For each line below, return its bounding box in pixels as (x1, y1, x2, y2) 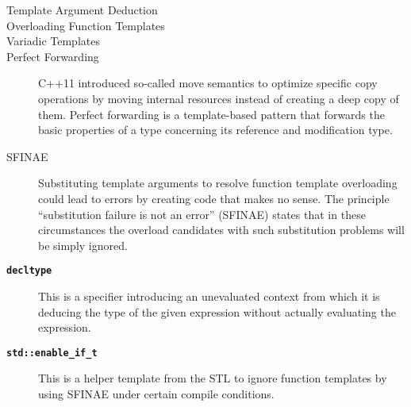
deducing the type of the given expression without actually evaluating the (38, 303, 396, 320)
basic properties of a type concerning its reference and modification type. (38, 121, 393, 138)
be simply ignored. (38, 236, 128, 253)
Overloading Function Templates (6, 17, 165, 33)
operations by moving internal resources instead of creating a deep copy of (38, 90, 399, 106)
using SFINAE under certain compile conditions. (38, 386, 275, 401)
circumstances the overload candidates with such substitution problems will (38, 221, 405, 238)
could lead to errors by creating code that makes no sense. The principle (38, 190, 390, 206)
